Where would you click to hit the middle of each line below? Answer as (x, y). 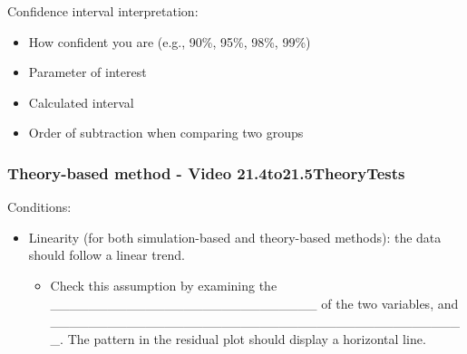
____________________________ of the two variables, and (254, 303)
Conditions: (39, 207)
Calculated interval (81, 102)
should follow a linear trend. (107, 255)
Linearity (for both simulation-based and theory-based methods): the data (235, 237)
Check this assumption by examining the (164, 285)
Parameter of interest (88, 72)
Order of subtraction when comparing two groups (166, 133)
